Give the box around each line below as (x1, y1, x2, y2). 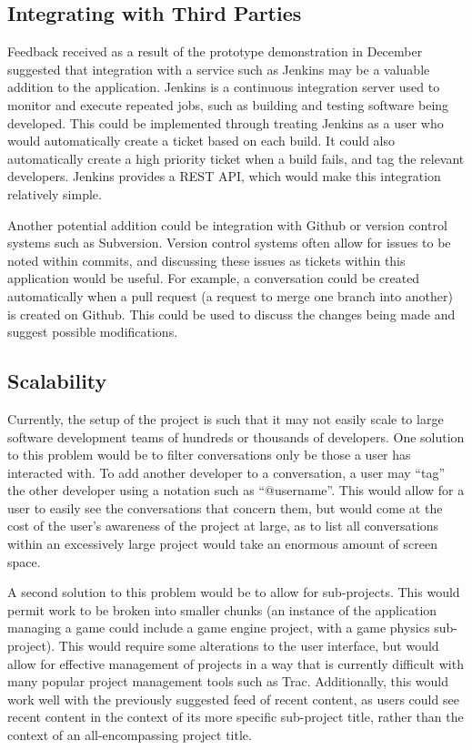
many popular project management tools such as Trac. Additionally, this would (7, 672, 449, 691)
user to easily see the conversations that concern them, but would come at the (7, 498, 443, 517)
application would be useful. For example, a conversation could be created (7, 269, 420, 288)
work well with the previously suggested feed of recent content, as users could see (7, 689, 459, 708)
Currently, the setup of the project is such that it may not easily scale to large (7, 409, 444, 428)
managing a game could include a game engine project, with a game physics (7, 618, 430, 637)
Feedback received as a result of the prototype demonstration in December (7, 42, 423, 61)
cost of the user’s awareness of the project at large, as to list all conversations (7, 516, 439, 535)
